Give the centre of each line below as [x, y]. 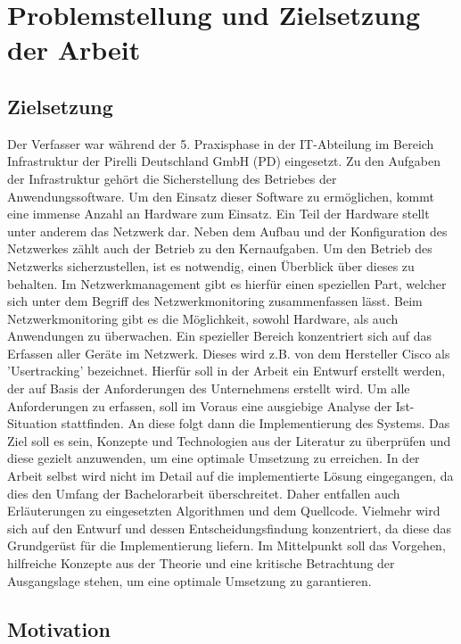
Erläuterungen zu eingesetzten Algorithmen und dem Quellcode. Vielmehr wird [224, 511]
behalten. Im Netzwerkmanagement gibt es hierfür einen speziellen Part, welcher [227, 283]
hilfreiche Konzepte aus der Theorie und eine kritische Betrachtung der [201, 563]
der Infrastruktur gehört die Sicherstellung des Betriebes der [172, 178]
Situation [33, 423]
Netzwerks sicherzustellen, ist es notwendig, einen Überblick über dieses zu [211, 265]
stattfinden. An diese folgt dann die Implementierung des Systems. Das [255, 423]
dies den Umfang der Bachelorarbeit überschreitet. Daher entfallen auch [204, 493]
